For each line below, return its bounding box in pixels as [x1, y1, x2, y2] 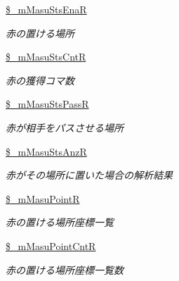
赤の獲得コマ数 [6, 73, 74, 87]
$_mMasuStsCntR [6, 49, 86, 64]
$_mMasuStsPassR [6, 96, 89, 111]
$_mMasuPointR [6, 191, 80, 206]
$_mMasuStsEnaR [6, 2, 87, 16]
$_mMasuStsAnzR [6, 144, 87, 158]
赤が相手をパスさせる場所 [6, 120, 124, 135]
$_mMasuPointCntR [6, 238, 96, 253]
